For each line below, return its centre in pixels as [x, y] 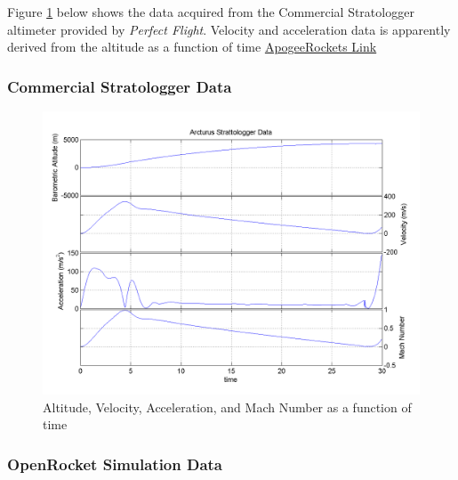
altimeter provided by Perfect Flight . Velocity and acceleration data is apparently [229, 29]
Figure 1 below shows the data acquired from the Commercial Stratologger [211, 12]
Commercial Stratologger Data [120, 86]
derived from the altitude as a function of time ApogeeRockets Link [192, 47]
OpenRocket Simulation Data [115, 464]
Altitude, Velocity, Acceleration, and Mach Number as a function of [227, 407]
